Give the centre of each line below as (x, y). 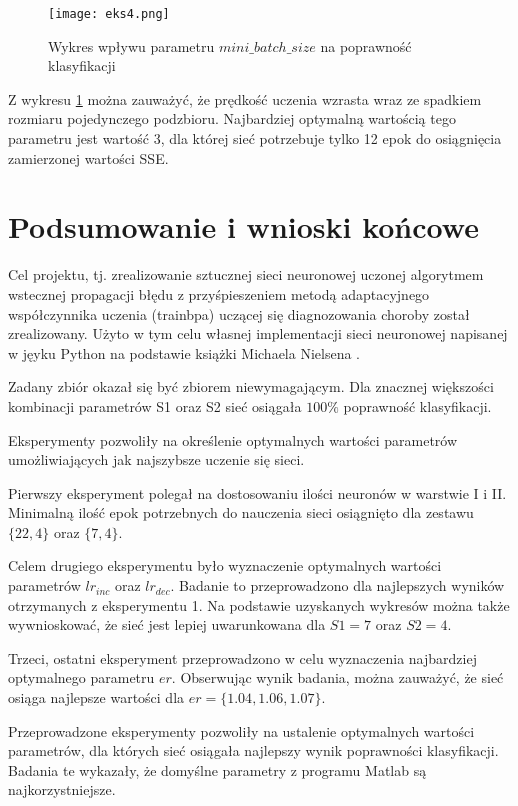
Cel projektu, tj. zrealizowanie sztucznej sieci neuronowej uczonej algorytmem (246, 274)
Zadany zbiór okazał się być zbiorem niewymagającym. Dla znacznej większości (251, 386)
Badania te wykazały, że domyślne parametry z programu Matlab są (217, 769)
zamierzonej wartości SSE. (88, 157)
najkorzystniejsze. (62, 789)
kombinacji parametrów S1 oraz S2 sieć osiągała (155, 405)
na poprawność (366, 45)
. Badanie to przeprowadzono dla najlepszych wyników (337, 585)
